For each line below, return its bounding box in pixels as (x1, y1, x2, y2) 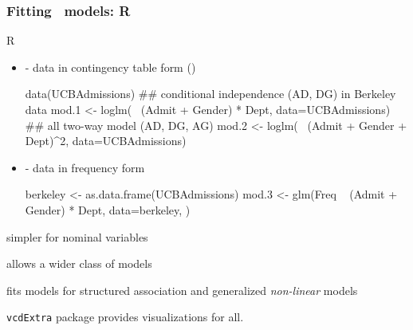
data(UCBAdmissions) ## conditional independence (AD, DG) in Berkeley (25, 85, 396, 102)
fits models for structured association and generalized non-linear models (6, 281, 358, 298)
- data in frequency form (25, 159, 145, 175)
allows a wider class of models (6, 255, 152, 272)
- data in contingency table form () (25, 58, 196, 75)
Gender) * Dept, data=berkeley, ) (25, 201, 191, 218)
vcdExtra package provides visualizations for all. (6, 308, 244, 325)
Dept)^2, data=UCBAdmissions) (25, 132, 187, 149)
